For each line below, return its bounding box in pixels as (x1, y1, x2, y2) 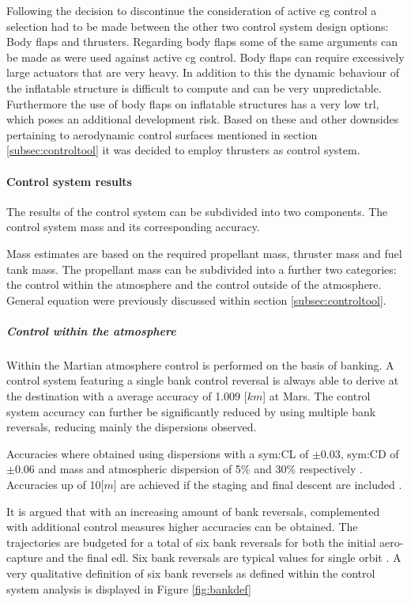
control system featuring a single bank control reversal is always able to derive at (6, 372, 399, 389)
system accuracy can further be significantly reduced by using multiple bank (6, 403, 376, 419)
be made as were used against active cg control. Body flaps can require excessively (6, 48, 405, 65)
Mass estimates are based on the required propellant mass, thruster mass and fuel (6, 245, 402, 261)
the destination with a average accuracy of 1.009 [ (6, 388, 247, 404)
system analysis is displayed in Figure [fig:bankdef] (6, 580, 251, 597)
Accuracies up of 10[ (6, 476, 104, 493)
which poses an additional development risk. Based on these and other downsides (6, 111, 399, 127)
